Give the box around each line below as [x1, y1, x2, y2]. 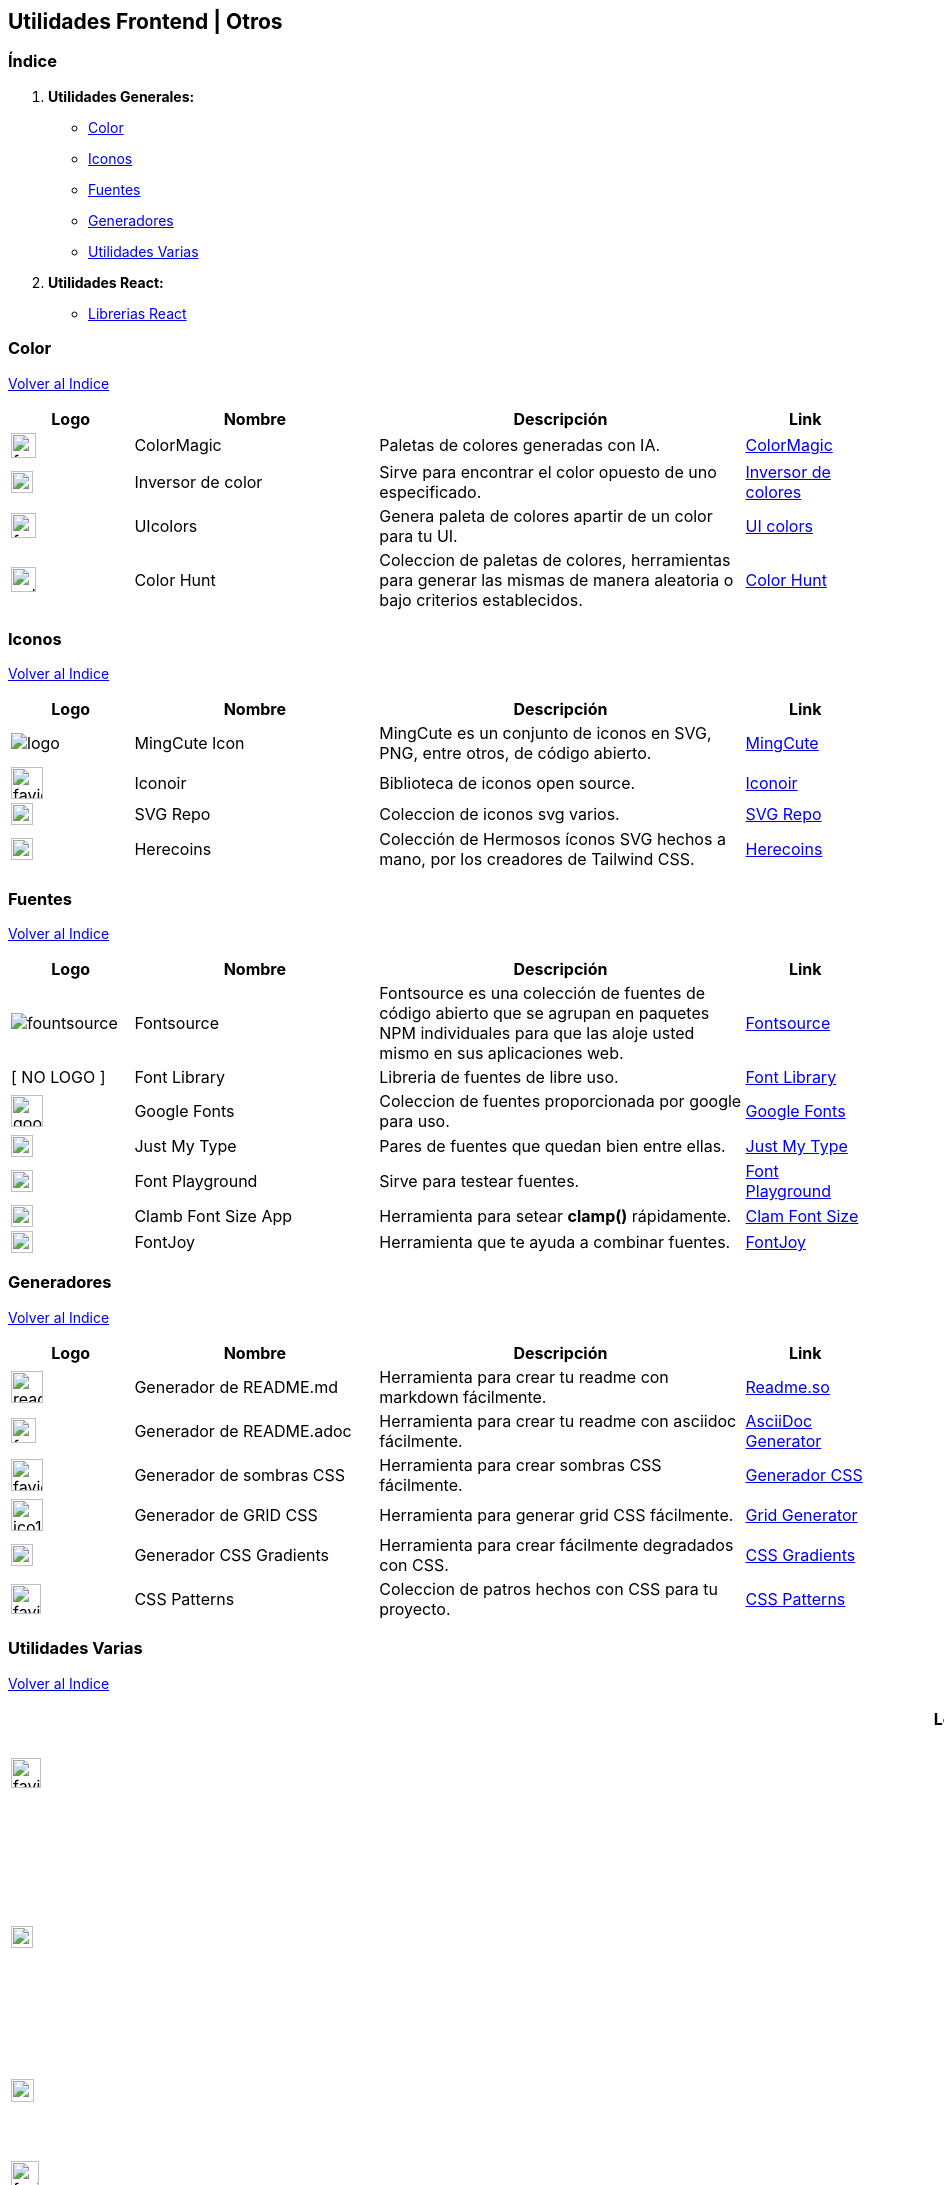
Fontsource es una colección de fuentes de [379, 983, 706, 1004]
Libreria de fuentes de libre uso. [379, 1067, 619, 1088]
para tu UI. [379, 525, 458, 546]
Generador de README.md [134, 1376, 339, 1397]
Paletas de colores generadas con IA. [379, 435, 661, 456]
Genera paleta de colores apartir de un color [379, 505, 713, 526]
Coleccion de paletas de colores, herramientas [379, 549, 731, 570]
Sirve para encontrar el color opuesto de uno [379, 461, 717, 482]
